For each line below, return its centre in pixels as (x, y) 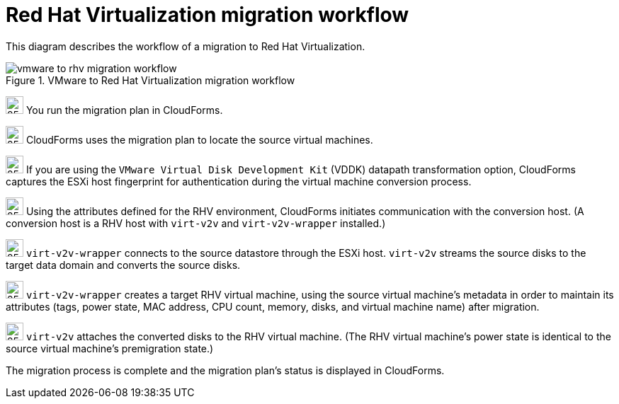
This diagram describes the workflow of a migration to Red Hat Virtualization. (186, 46)
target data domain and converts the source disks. (123, 265)
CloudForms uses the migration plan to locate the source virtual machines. (199, 139)
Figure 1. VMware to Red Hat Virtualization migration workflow (151, 80)
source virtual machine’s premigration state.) (110, 348)
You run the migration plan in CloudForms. (124, 110)
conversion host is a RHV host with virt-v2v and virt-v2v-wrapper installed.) (196, 223)
